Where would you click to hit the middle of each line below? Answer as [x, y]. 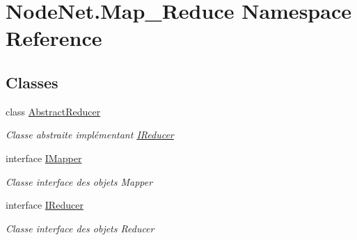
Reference [54, 38]
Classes [32, 82]
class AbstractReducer [53, 111]
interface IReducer [45, 205]
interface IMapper [44, 158]
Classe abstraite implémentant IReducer [90, 135]
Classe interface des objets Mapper [79, 181]
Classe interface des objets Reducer [80, 228]
